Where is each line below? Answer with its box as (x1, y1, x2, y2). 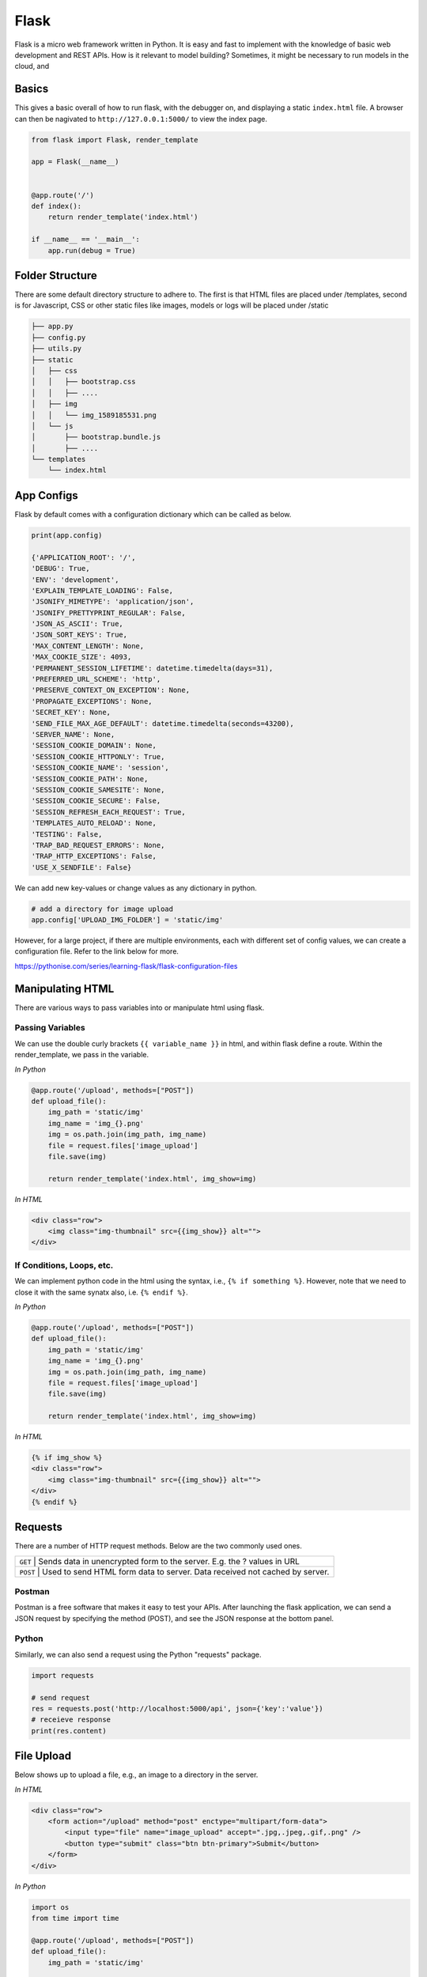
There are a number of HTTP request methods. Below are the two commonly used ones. (14, 1541, 302, 1551)
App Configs (14, 489, 78, 502)
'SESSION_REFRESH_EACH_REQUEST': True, (31, 807, 186, 816)
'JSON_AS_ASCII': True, (31, 619, 124, 629)
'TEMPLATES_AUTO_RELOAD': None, (31, 818, 157, 828)
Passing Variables (14, 1023, 86, 1034)
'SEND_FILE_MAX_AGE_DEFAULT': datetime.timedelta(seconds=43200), (31, 719, 294, 728)
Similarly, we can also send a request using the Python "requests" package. (14, 1650, 262, 1659)
